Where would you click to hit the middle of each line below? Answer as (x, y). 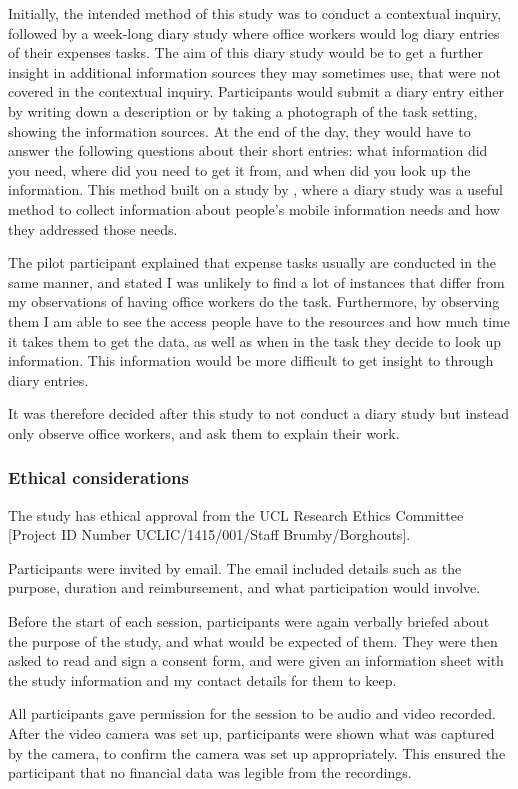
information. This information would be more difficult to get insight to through (251, 360)
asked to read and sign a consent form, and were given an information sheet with (256, 660)
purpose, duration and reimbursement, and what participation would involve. (244, 587)
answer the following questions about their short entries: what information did (248, 150)
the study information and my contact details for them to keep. (202, 679)
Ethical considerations (98, 477)
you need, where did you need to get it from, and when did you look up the (239, 169)
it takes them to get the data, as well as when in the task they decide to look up (254, 340)
